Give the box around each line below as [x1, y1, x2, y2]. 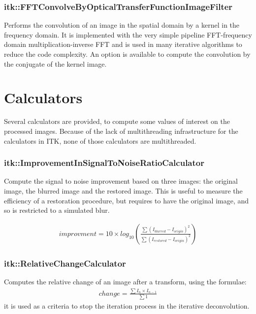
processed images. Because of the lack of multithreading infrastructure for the [4, 125, 238, 136]
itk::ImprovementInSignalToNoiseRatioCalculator [4, 157, 204, 169]
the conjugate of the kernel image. [4, 58, 107, 69]
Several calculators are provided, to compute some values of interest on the [4, 116, 230, 126]
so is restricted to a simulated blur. [4, 205, 110, 215]
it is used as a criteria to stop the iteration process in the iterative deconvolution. [4, 301, 250, 311]
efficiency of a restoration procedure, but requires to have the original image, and [4, 195, 249, 205]
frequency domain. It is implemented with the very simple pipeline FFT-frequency [4, 29, 252, 39]
